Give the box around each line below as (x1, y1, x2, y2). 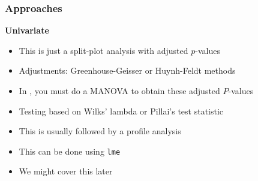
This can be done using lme (19, 144, 121, 157)
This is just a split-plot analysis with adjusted (19, 44, 188, 56)
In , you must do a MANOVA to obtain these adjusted (19, 85, 220, 96)
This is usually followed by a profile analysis (19, 125, 181, 137)
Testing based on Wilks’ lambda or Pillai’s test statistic (19, 104, 224, 117)
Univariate (5, 24, 49, 37)
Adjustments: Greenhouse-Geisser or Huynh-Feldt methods (19, 64, 236, 77)
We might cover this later (19, 165, 113, 177)
